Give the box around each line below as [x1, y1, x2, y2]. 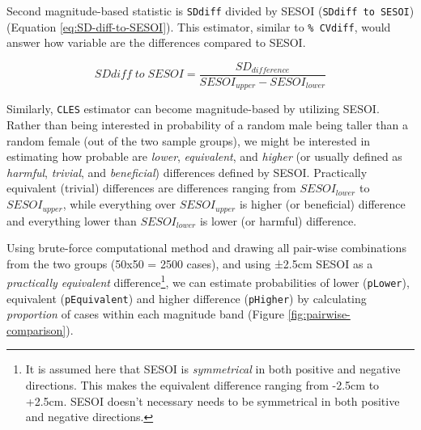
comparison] [6, 321, 66, 338]
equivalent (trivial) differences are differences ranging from [6, 179, 296, 196]
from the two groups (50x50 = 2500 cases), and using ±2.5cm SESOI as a [6, 255, 373, 272]
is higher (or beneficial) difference [239, 196, 406, 213]
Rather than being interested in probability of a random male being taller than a [6, 116, 408, 133]
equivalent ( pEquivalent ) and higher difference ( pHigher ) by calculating [6, 289, 367, 306]
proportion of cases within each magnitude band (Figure [6, 306, 284, 322]
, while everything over [62, 196, 176, 213]
